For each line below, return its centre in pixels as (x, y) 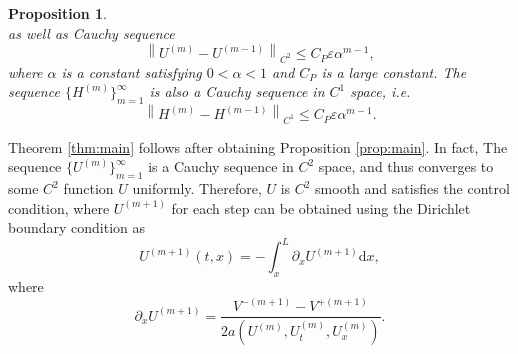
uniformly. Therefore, (197, 188)
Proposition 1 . (57, 13)
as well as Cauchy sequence (91, 32)
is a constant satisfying (131, 71)
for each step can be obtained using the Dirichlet (321, 207)
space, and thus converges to (406, 166)
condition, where (59, 207)
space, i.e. (380, 91)
